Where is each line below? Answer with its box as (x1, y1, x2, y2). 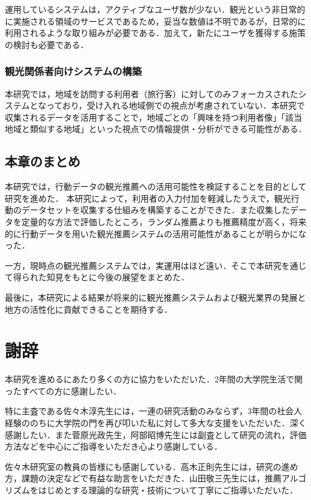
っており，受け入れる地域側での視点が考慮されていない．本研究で (46, 99, 305, 112)
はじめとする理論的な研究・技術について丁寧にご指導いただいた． (38, 483, 298, 496)
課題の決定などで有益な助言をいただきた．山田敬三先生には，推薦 (21, 472, 282, 484)
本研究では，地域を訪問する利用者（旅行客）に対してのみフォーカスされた (5, 87, 298, 100)
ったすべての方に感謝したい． (5, 384, 122, 397)
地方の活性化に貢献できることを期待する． (5, 303, 173, 315)
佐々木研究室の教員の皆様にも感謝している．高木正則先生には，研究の (5, 460, 282, 472)
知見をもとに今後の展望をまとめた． (46, 271, 189, 283)
